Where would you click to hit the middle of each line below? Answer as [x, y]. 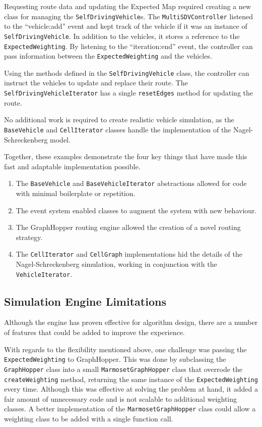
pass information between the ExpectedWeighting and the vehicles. [108, 56]
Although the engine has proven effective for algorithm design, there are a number [131, 322]
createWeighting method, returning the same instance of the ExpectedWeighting [131, 379]
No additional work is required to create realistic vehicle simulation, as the [119, 120]
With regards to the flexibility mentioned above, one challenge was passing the [125, 349]
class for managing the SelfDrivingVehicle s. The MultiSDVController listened [129, 16]
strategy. [29, 237]
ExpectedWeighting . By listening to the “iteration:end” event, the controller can [128, 46]
